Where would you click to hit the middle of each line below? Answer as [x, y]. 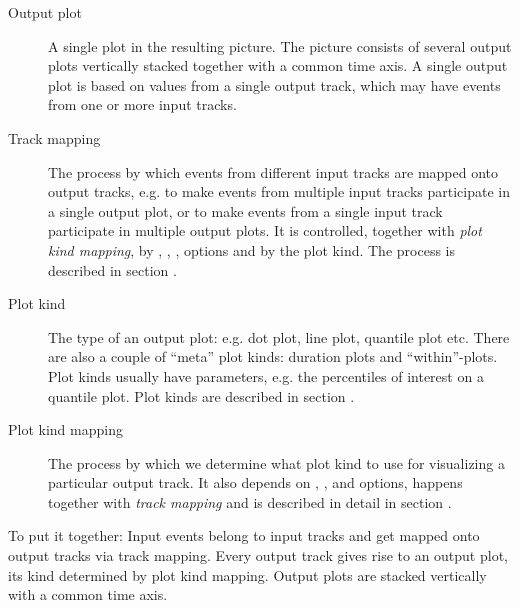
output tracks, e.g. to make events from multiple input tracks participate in [279, 191]
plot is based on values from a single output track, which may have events [274, 84]
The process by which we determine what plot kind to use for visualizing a [276, 462]
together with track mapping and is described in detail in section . [250, 501]
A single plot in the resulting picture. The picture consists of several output [280, 45]
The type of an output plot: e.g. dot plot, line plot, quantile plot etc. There [279, 336]
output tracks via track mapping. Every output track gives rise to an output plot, [258, 555]
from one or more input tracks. [142, 104]
